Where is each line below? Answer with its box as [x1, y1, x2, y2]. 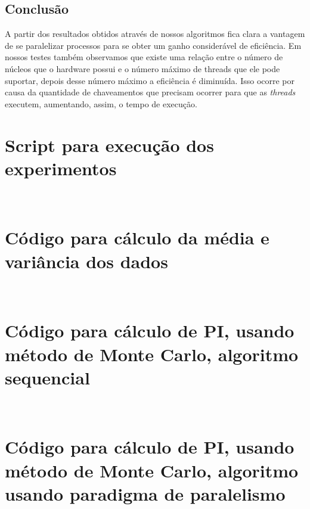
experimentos [5, 156, 117, 180]
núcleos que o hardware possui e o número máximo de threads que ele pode [5, 62, 280, 75]
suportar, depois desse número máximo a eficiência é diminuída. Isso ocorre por [5, 74, 295, 86]
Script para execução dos [5, 132, 214, 157]
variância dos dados [5, 249, 168, 273]
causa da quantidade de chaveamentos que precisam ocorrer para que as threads [5, 86, 296, 98]
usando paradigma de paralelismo [5, 481, 286, 505]
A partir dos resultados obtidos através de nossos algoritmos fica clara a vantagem [5, 27, 305, 40]
